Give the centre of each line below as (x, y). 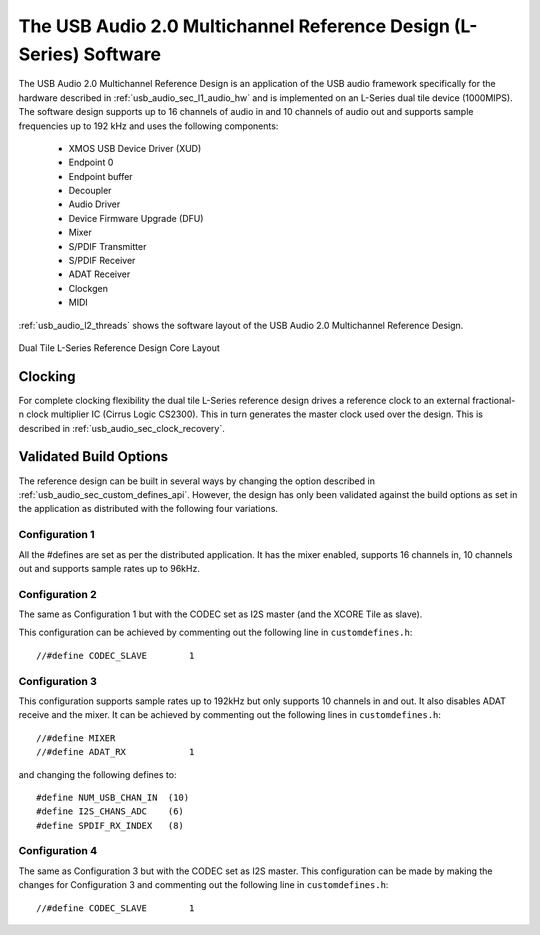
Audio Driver (94, 204)
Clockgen (88, 288)
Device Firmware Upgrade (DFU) (136, 218)
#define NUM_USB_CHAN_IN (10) (113, 797)
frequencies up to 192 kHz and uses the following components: (148, 126)
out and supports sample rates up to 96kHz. (109, 568)
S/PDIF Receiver (102, 261)
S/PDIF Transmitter (107, 246)
